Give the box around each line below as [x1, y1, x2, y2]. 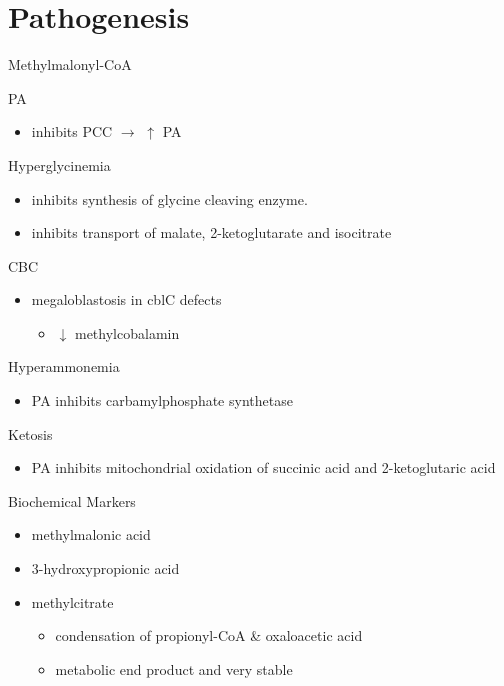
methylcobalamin [74, 322, 180, 343]
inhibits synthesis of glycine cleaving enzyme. [31, 188, 308, 209]
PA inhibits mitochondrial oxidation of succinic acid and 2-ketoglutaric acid [31, 457, 496, 478]
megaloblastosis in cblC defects [31, 289, 222, 310]
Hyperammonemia [8, 356, 120, 377]
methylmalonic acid [31, 524, 151, 545]
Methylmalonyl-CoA [8, 54, 132, 75]
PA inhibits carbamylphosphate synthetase [31, 390, 293, 411]
